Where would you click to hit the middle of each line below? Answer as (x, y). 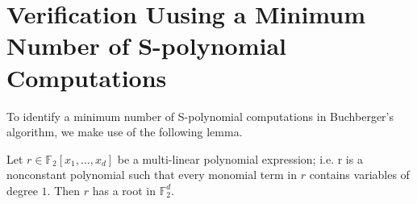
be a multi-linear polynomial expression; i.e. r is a (240, 158)
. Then (64, 190)
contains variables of (359, 175)
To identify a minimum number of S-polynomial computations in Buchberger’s (200, 116)
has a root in (124, 190)
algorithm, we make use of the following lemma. (125, 132)
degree (22, 190)
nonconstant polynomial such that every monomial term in (152, 175)
